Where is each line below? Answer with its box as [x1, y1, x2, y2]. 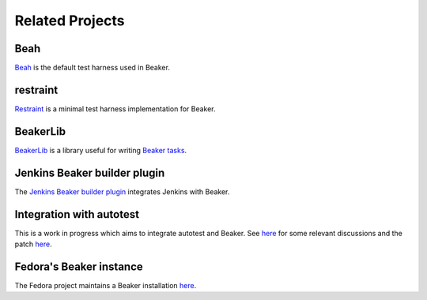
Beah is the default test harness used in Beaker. [14, 63, 170, 73]
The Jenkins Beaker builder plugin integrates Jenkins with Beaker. [14, 186, 230, 197]
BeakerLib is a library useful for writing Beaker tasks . [14, 145, 187, 155]
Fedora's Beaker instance [14, 260, 144, 273]
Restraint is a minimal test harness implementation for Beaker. [14, 103, 217, 114]
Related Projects [14, 12, 126, 29]
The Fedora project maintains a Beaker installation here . [14, 280, 197, 290]
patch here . [14, 239, 52, 249]
